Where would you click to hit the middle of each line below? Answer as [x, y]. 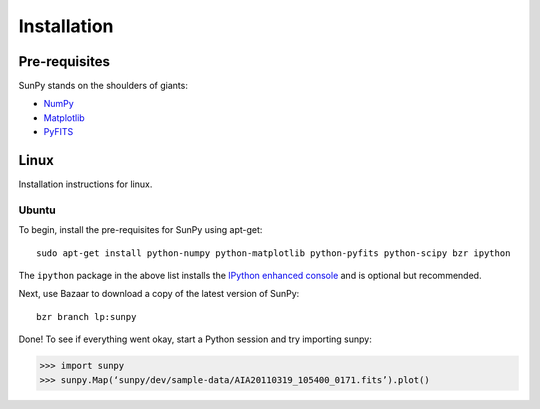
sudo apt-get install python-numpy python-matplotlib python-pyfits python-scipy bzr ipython [273, 253]
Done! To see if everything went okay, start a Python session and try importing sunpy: [195, 339]
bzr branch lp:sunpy [86, 316]
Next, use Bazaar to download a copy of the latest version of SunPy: [159, 294]
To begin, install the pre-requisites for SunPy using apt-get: [140, 230]
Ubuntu [37, 210]
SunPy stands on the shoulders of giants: [103, 86]
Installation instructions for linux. [85, 184]
